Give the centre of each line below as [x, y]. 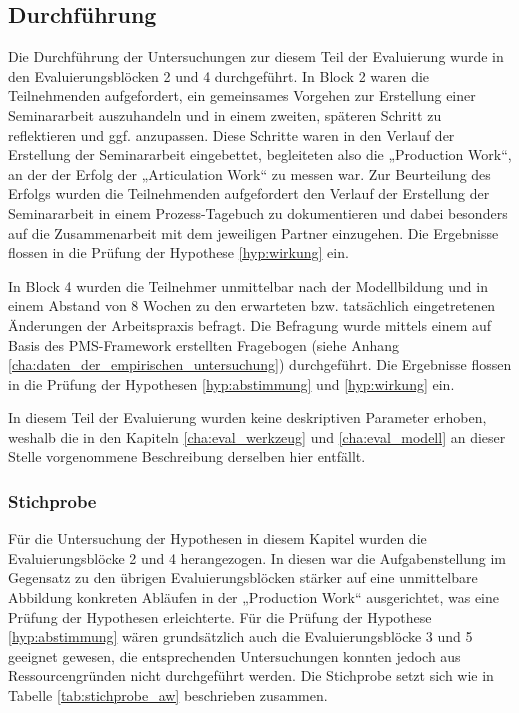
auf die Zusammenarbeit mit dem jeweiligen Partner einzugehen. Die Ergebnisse [253, 232]
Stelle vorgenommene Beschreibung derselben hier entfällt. [187, 456]
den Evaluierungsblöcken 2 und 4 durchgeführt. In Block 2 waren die [219, 75]
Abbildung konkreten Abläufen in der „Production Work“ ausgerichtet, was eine [253, 597]
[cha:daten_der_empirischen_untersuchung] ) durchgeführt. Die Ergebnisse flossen [260, 364]
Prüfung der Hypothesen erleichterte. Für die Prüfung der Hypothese [220, 616]
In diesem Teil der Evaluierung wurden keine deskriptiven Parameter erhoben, [247, 417]
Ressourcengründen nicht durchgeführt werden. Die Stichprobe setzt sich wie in [251, 675]
